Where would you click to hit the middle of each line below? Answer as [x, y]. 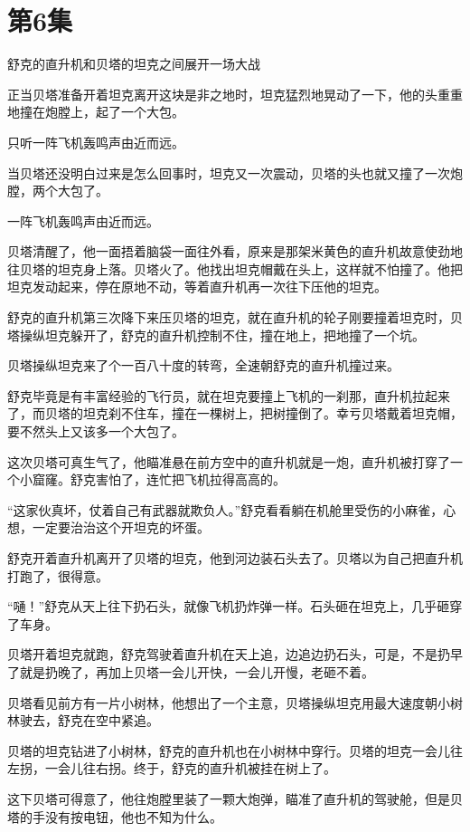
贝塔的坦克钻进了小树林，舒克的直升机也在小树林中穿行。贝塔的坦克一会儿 [229, 750]
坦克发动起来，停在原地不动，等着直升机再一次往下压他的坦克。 [197, 287]
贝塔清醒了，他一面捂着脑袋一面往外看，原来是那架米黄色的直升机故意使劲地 [235, 251]
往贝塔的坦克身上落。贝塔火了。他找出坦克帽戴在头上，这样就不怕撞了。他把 [235, 268]
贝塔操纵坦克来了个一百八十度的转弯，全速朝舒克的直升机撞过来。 [203, 365]
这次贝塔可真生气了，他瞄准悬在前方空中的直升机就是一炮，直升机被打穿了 [229, 461]
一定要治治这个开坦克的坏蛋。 [121, 527]
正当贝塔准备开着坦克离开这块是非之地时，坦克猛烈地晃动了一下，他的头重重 [235, 94]
